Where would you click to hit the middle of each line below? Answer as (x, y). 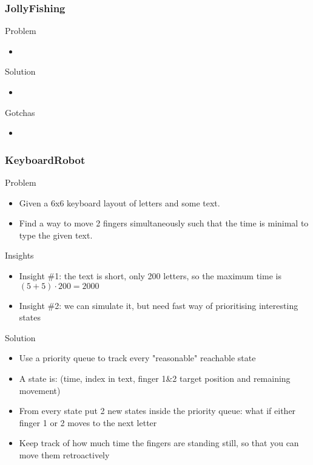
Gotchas (20, 112)
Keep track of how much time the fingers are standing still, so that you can (159, 443)
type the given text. (56, 235)
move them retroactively (64, 454)
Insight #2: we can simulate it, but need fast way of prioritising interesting (159, 305)
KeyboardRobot (45, 159)
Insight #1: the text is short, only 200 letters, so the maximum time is (150, 275)
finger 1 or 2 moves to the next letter (88, 422)
